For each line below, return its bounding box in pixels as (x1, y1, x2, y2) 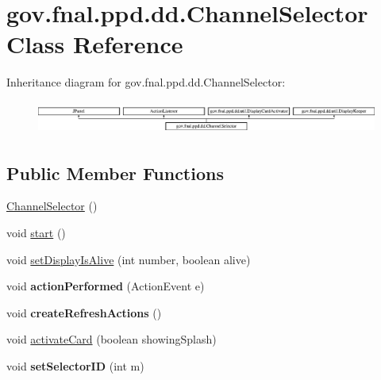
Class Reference (6, 28, 183, 60)
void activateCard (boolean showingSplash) (6, 331, 217, 347)
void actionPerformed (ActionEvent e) (6, 278, 205, 294)
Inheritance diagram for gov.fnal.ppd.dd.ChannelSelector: (6, 74, 286, 90)
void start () (6, 224, 66, 240)
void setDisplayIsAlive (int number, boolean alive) (6, 251, 251, 267)
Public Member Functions (6, 160, 224, 185)
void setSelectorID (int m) (6, 357, 144, 374)
